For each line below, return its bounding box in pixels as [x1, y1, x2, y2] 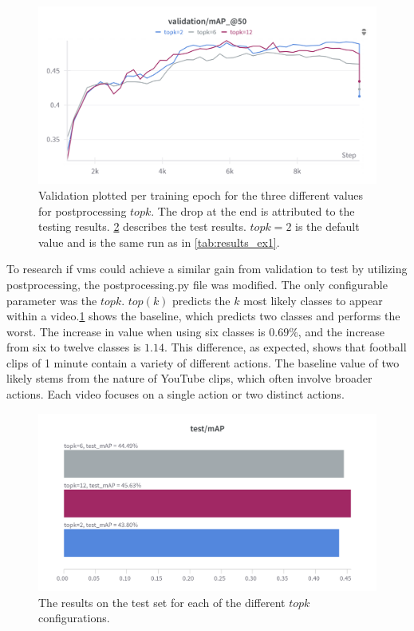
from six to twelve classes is [6, 339, 141, 355]
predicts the [172, 292, 231, 308]
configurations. [38, 609, 110, 626]
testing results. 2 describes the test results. [38, 218, 246, 235]
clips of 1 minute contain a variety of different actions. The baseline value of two [6, 354, 400, 371]
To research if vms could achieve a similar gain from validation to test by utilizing [6, 260, 408, 277]
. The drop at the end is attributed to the [151, 202, 355, 219]
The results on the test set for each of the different [38, 593, 286, 610]
